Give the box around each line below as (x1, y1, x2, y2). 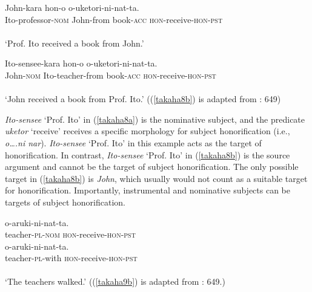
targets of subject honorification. (5, 195, 125, 208)
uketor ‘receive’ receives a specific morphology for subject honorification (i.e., (5, 125, 290, 137)
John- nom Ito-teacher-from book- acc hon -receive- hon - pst (5, 68, 216, 81)
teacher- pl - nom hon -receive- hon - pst (5, 228, 136, 241)
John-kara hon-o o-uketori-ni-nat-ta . (5, 1, 139, 13)
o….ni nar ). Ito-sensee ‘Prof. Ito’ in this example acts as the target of (5, 136, 262, 149)
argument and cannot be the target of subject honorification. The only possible (5, 160, 299, 173)
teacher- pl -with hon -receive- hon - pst (5, 251, 138, 264)
